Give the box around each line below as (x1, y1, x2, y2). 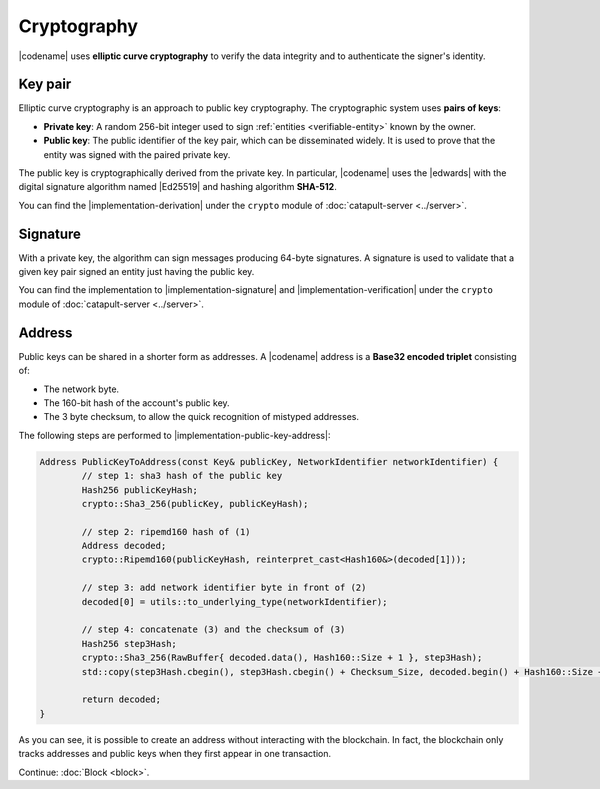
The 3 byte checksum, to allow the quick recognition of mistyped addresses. (43, 411, 360, 423)
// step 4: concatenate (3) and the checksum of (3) (81, 624, 346, 635)
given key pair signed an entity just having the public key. (18, 266, 255, 278)
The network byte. (43, 383, 120, 395)
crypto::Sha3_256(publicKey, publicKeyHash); (81, 498, 309, 509)
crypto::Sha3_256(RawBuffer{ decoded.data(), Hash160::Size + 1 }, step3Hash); (81, 652, 483, 664)
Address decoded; (81, 540, 167, 552)
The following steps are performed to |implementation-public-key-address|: (18, 429, 331, 441)
